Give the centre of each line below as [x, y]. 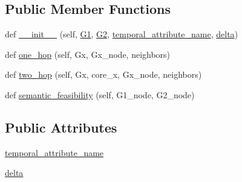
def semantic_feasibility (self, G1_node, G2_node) [100, 94]
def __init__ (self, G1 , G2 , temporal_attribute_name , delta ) [122, 34]
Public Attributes [61, 127]
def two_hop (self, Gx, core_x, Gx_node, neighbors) [103, 74]
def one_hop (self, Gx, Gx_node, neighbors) [88, 54]
